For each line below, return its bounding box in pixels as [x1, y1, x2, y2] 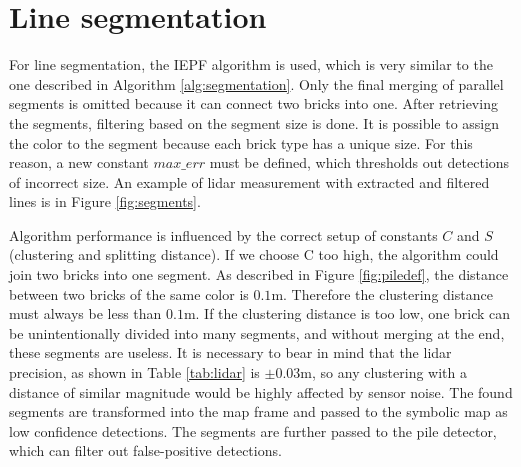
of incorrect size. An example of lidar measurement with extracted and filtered [9, 171, 490, 192]
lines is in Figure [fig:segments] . [9, 191, 201, 212]
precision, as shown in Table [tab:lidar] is [9, 362, 260, 383]
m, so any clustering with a [300, 362, 467, 383]
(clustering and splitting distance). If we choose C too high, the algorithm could [9, 244, 499, 265]
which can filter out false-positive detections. [9, 440, 282, 461]
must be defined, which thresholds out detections [209, 152, 510, 173]
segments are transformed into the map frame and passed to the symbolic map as [9, 401, 508, 422]
